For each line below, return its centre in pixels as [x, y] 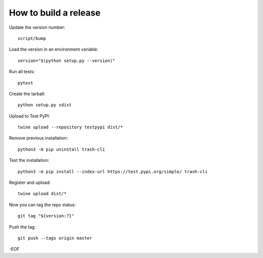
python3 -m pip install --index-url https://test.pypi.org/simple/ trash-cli [113, 171]
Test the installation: [29, 160]
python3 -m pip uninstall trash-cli [61, 149]
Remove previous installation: [38, 138]
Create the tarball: [27, 94]
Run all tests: [22, 72]
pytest [26, 83]
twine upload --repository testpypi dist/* [70, 127]
